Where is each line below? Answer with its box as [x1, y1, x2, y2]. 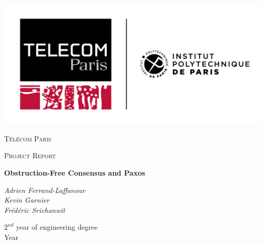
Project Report [4, 150, 56, 161]
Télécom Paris [4, 133, 52, 143]
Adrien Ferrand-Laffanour [4, 184, 85, 195]
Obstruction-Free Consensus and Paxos [4, 167, 145, 178]
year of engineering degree [16, 222, 98, 232]
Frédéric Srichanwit [4, 204, 65, 215]
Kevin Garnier [4, 194, 50, 205]
